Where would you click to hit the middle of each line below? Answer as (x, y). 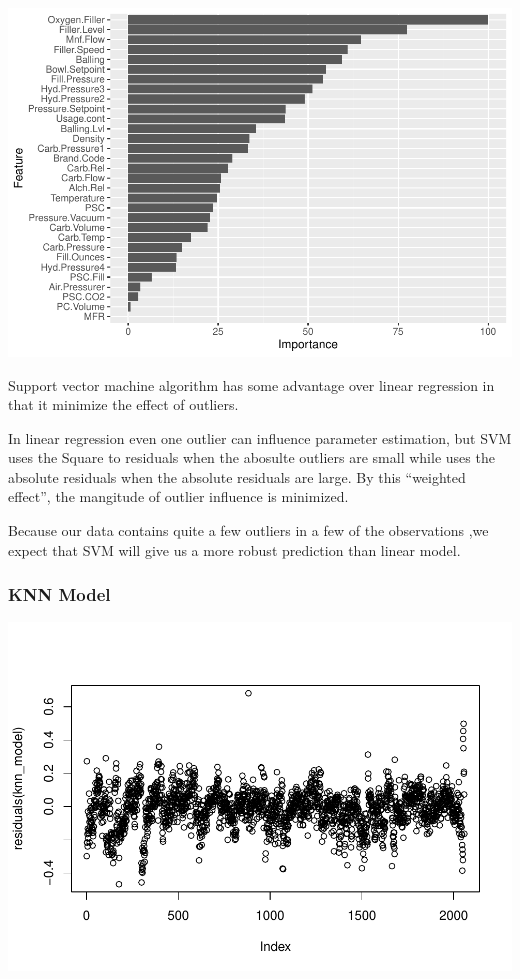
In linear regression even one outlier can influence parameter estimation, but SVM (260, 437)
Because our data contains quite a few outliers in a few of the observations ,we (248, 530)
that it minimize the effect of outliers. (123, 404)
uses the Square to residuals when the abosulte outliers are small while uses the (251, 457)
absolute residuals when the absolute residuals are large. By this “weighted (237, 476)
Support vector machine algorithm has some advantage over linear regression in (251, 384)
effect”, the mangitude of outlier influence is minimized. (178, 496)
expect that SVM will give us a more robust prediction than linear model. (234, 549)
